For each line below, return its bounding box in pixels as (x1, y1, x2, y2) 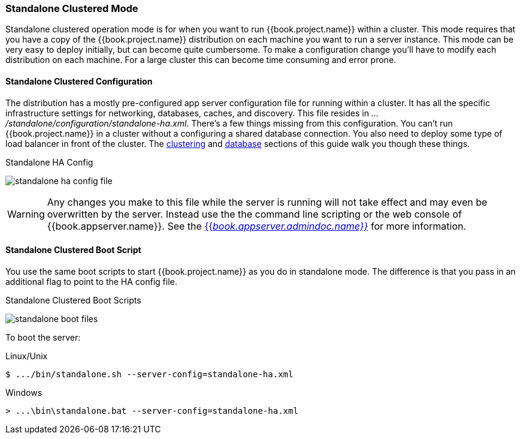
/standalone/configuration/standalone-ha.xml (5, 118, 187, 128)
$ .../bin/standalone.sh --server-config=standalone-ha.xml (5, 369, 294, 379)
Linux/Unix (5, 350, 48, 361)
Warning (7, 208, 45, 220)
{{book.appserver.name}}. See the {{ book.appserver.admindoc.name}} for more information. (47, 220, 467, 232)
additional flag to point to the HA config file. (5, 276, 177, 287)
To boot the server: (5, 332, 81, 342)
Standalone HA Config (5, 157, 93, 167)
